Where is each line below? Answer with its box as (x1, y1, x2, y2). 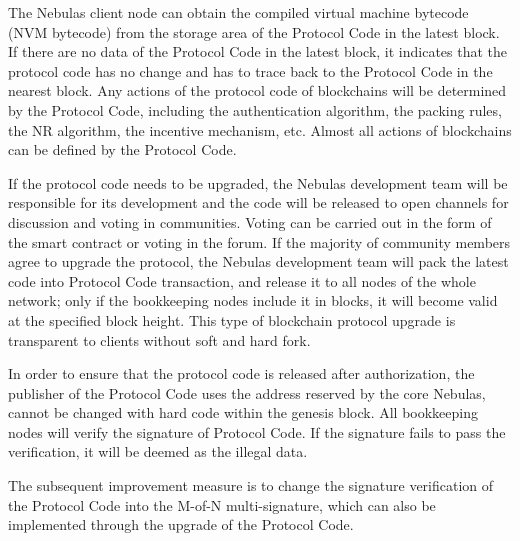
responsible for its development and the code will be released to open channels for (8, 192, 509, 213)
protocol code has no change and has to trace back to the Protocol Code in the (8, 60, 493, 81)
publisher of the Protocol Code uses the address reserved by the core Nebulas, (8, 382, 486, 403)
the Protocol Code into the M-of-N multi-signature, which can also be (8, 494, 436, 515)
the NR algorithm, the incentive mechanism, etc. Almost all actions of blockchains (8, 119, 512, 140)
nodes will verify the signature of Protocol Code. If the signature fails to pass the (8, 421, 506, 442)
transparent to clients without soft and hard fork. (8, 329, 311, 350)
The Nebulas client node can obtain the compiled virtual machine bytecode (8, 2, 469, 22)
